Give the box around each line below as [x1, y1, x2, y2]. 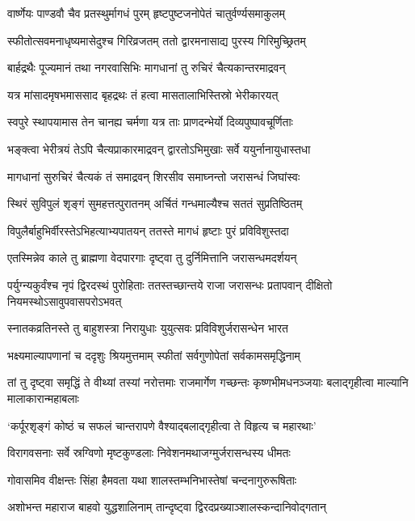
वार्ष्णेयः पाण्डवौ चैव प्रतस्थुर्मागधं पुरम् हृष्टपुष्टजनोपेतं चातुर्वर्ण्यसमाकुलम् [7, 5, 285, 21]
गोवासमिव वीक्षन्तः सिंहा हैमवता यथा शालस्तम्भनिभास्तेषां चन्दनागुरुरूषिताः [7, 471, 297, 488]
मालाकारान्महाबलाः [7, 389, 79, 406]
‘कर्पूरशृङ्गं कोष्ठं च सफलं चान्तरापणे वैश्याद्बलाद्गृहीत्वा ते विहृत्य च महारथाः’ [7, 417, 316, 434]
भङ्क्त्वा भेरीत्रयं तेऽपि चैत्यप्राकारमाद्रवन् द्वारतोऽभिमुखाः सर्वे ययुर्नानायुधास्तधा [7, 140, 311, 157]
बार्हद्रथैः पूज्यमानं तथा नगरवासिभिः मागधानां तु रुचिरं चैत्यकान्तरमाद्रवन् [7, 59, 286, 76]
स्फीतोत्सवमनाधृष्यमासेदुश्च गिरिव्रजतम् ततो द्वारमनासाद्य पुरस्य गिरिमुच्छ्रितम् [7, 32, 306, 49]
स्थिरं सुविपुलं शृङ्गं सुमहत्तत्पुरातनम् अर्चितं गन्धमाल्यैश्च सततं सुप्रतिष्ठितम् [7, 195, 303, 212]
